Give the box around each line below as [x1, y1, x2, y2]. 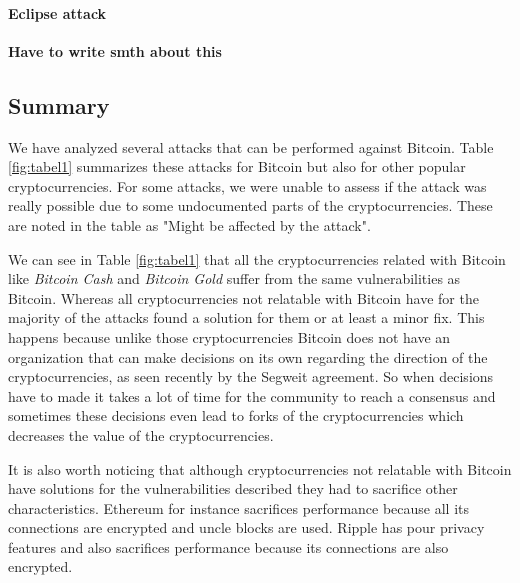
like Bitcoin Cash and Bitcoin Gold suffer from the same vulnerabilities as [8, 268, 461, 289]
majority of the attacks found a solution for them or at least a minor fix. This [8, 307, 485, 328]
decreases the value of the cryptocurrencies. [8, 424, 274, 445]
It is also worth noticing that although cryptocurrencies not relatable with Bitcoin [8, 458, 512, 479]
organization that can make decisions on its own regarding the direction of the [8, 346, 488, 367]
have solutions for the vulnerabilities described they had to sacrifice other [8, 478, 458, 499]
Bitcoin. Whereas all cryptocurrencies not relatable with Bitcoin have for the [8, 287, 479, 308]
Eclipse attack [8, 2, 107, 23]
